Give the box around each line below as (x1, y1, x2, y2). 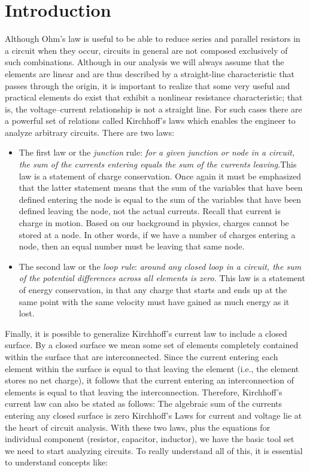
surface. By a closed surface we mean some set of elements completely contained (5, 339, 299, 351)
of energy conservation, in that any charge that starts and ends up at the (19, 284, 287, 296)
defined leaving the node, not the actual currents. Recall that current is (19, 205, 281, 217)
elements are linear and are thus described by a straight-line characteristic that (5, 67, 295, 80)
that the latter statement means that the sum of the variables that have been (19, 181, 303, 194)
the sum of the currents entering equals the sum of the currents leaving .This (19, 158, 297, 170)
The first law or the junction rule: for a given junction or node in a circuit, (19, 146, 295, 159)
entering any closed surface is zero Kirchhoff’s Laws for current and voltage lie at (5, 409, 302, 421)
